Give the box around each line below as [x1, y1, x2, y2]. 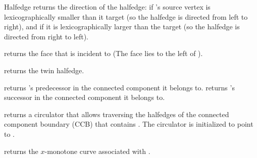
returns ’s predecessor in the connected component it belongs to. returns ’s [4, 82, 235, 92]
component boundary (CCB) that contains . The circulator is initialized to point [4, 119, 253, 129]
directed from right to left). [4, 31, 88, 41]
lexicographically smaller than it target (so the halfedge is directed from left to [4, 11, 248, 22]
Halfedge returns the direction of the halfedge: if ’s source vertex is [4, 2, 211, 12]
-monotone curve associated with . [44, 145, 150, 156]
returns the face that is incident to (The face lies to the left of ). [4, 48, 203, 59]
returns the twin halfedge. [4, 65, 84, 75]
